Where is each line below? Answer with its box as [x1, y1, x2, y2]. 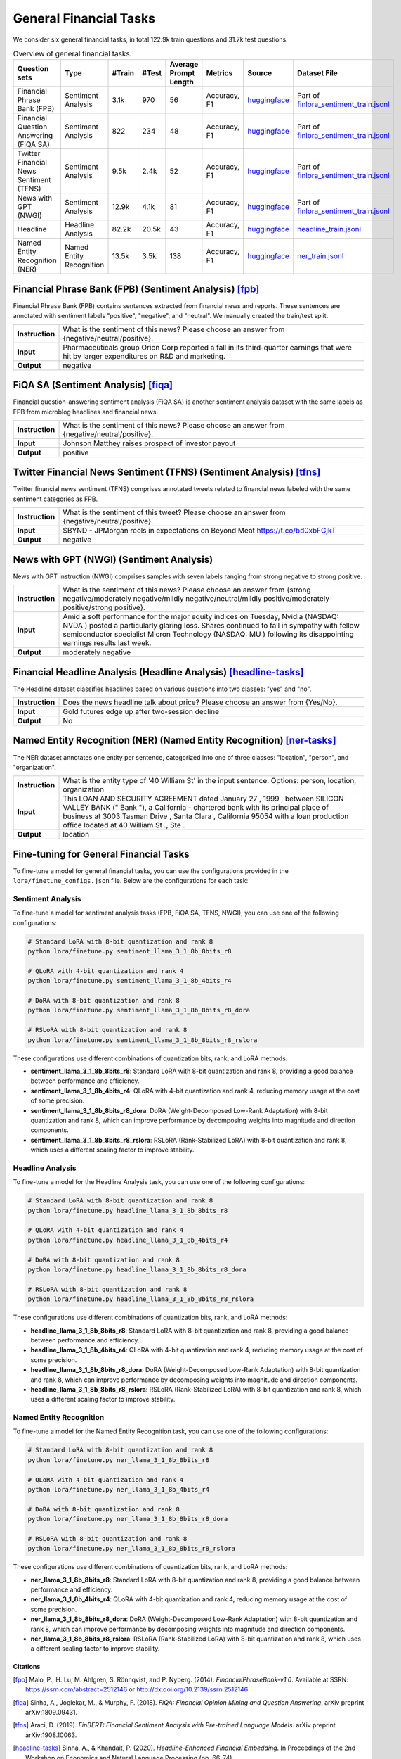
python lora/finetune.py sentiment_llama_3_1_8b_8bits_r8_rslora [27, 1036, 258, 1044]
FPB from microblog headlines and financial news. [13, 407, 158, 416]
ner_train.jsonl [297, 251, 344, 261]
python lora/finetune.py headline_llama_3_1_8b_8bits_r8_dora [27, 1266, 246, 1274]
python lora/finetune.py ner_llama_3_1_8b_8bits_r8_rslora [27, 1544, 235, 1553]
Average [169, 60, 199, 70]
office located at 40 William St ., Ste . [63, 820, 185, 830]
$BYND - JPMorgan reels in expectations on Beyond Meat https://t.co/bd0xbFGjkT [63, 526, 336, 535]
